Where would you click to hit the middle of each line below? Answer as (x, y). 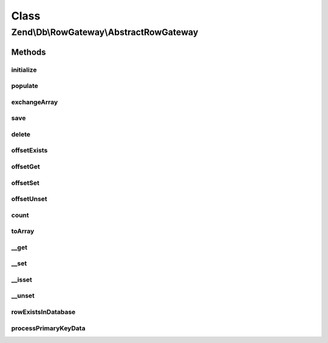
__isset (22, 279)
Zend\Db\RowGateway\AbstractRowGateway (105, 32)
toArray (23, 231)
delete (21, 134)
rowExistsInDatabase (43, 312)
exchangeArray (35, 102)
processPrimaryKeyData (48, 328)
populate (25, 86)
